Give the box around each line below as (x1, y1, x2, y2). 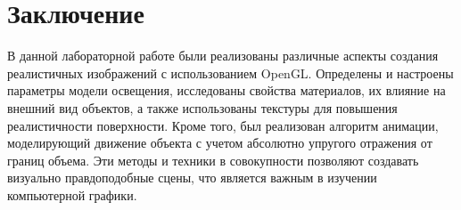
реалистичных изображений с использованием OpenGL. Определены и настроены (7, 63, 454, 82)
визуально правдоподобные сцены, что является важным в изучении (7, 168, 377, 187)
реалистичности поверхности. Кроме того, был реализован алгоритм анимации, (7, 116, 439, 134)
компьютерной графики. (7, 185, 137, 204)
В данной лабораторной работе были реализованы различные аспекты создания (7, 46, 439, 65)
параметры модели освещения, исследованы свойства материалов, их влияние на (7, 81, 446, 100)
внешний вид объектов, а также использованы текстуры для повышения (7, 98, 398, 117)
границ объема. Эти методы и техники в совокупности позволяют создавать (7, 150, 419, 169)
